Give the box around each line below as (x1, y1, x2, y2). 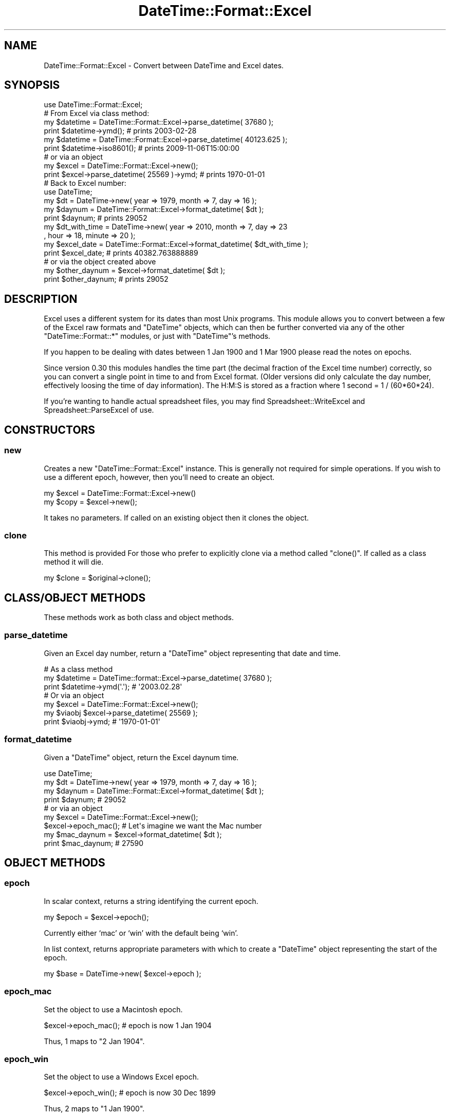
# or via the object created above (44, 257, 156, 266)
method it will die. (44, 557, 104, 567)
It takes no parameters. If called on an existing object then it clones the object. (44, 513, 309, 522)
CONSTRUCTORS (4, 423, 96, 436)
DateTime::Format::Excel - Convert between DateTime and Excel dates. (44, 61, 284, 70)
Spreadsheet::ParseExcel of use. (44, 406, 154, 415)
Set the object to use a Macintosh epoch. (44, 1005, 183, 1014)
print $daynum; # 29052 (44, 795, 126, 804)
